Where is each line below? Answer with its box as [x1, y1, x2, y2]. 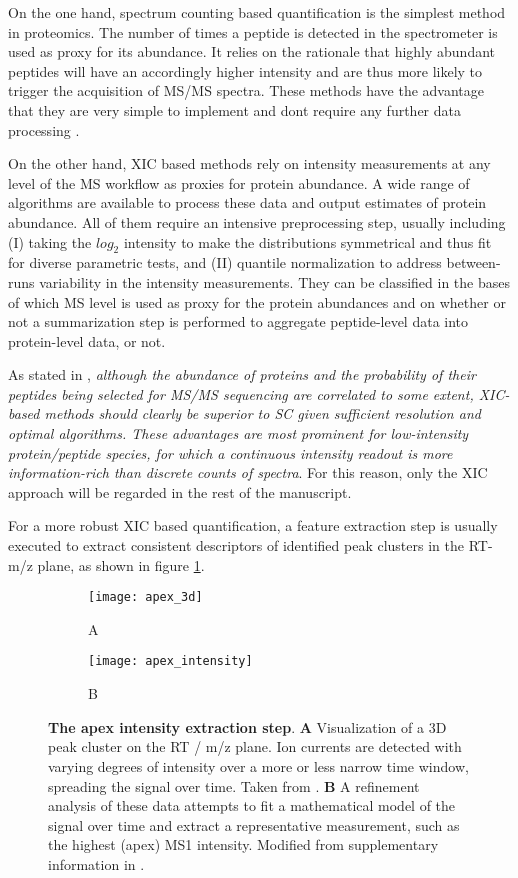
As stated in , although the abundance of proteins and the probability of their [8, 364, 476, 385]
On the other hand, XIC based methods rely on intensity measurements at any [8, 153, 491, 174]
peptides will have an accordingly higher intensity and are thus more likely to [8, 60, 483, 81]
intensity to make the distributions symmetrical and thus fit [123, 231, 492, 252]
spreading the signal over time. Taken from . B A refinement [48, 775, 420, 796]
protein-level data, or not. [8, 330, 166, 351]
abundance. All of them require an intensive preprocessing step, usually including [8, 211, 506, 232]
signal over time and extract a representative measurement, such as [48, 814, 460, 835]
